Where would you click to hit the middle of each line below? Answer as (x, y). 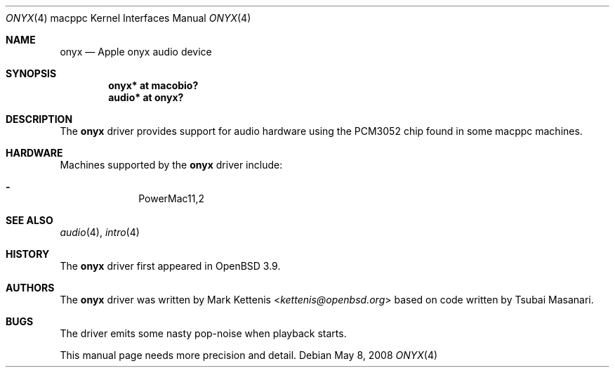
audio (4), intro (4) (100, 232)
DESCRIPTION (39, 119)
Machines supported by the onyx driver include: (171, 165)
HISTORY (28, 254)
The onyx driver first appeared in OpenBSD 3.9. (170, 266)
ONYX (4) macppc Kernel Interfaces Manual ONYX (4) (128, 18)
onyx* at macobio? (153, 85)
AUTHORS (30, 288)
